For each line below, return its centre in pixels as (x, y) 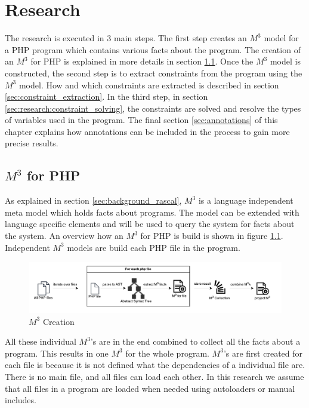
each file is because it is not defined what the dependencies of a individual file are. (155, 365)
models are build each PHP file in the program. (154, 247)
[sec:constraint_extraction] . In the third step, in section (106, 96)
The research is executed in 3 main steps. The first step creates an (126, 38)
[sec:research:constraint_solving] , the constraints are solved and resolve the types (153, 108)
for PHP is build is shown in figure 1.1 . (212, 236)
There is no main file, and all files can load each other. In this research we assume (154, 376)
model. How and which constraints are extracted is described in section (149, 85)
